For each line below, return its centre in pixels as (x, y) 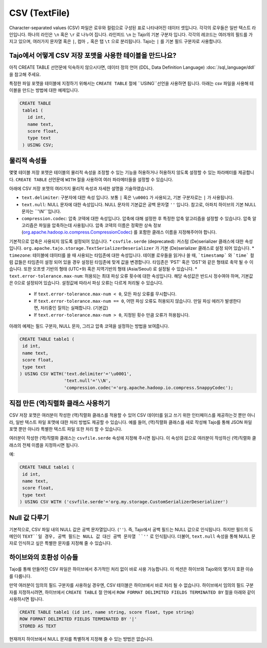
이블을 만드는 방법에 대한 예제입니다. (44, 90)
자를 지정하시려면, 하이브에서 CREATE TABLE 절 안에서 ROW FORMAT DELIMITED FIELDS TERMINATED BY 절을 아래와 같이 (132, 592)
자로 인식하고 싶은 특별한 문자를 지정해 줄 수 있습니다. (61, 543)
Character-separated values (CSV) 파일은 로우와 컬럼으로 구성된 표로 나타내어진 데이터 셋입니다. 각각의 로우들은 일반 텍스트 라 (133, 28)
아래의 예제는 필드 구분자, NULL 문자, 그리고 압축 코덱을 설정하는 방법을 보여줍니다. (89, 326)
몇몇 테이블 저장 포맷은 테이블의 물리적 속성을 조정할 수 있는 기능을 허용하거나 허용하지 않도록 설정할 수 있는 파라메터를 (123, 173)
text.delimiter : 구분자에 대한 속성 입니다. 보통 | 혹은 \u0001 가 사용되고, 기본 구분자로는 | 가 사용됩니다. (128, 197)
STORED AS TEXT (38, 626)
